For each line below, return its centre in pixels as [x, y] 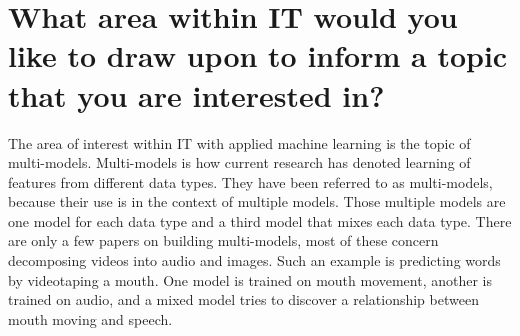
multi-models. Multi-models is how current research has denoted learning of [239, 162]
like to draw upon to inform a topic [258, 55]
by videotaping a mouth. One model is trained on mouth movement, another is [250, 279]
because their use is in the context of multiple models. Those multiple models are [257, 201]
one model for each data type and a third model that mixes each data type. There [260, 220]
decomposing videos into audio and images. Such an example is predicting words [254, 260]
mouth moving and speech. [90, 318]
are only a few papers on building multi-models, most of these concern [223, 240]
